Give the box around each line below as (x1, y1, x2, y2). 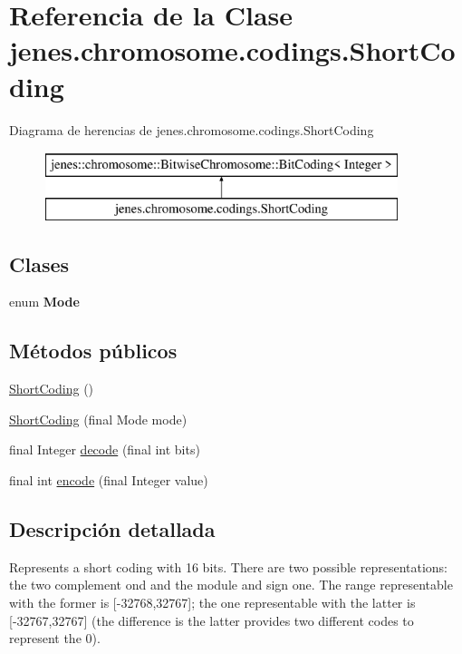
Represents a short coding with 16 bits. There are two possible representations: (9, 557, 448, 576)
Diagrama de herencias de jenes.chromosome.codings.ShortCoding (9, 120, 374, 139)
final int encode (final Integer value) (9, 471, 208, 490)
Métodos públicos (9, 337, 178, 365)
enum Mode (9, 292, 80, 311)
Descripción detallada (9, 515, 216, 543)
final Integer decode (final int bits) (9, 440, 200, 459)
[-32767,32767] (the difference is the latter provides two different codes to (9, 610, 414, 630)
